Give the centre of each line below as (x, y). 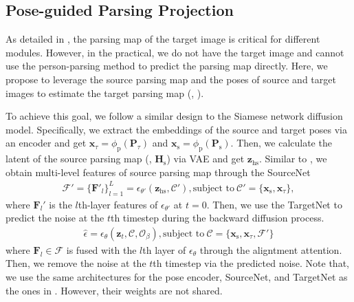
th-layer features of (118, 204)
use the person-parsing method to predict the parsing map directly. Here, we (167, 66)
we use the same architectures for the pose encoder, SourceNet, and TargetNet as (177, 277)
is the (60, 204)
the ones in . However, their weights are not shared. (114, 290)
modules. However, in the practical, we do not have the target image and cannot (175, 52)
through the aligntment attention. (271, 249)
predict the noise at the (55, 218)
